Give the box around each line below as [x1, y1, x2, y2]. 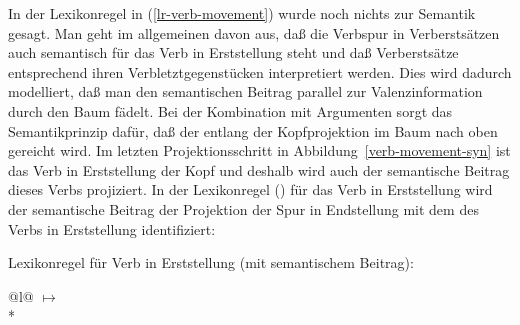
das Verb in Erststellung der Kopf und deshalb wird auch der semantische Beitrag [8, 159, 510, 180]
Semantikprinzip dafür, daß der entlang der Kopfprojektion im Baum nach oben [8, 120, 498, 141]
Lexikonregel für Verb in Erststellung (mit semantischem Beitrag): [8, 252, 414, 273]
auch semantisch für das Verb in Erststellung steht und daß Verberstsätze [8, 42, 459, 63]
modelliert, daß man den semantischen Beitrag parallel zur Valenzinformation [8, 81, 483, 102]
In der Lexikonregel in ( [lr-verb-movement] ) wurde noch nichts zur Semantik [8, 3, 476, 23]
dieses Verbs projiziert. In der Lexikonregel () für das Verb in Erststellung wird [8, 179, 493, 200]
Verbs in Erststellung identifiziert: [8, 218, 216, 239]
